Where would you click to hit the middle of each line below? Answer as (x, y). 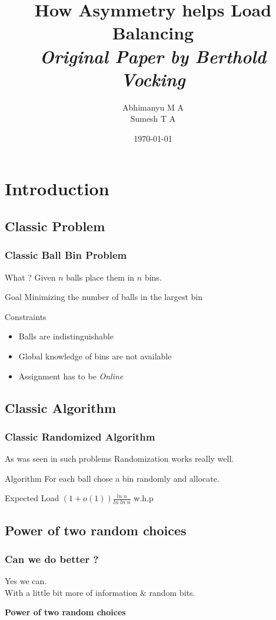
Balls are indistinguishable (66, 336)
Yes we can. (26, 581)
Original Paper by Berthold (153, 56)
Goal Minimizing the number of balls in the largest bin (104, 297)
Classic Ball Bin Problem (66, 255)
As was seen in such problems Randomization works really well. (119, 459)
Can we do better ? (52, 559)
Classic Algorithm (61, 407)
